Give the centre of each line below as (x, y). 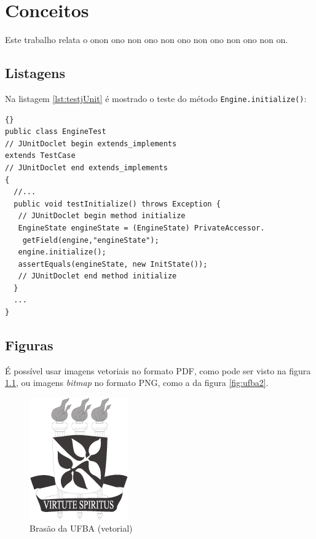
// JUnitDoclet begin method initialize (102, 216)
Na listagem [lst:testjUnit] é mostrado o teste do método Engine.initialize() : (156, 98)
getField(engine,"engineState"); (91, 240)
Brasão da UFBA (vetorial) (81, 528)
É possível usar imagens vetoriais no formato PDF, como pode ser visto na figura (158, 370)
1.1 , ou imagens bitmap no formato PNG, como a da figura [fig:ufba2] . (137, 383)
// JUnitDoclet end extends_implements (86, 167)
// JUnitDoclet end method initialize (97, 276)
